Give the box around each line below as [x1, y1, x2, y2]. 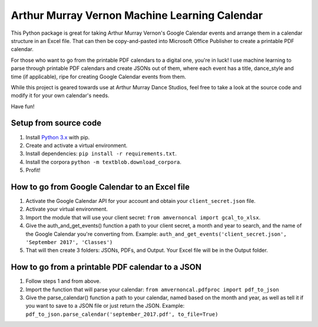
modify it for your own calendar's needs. [11, 92, 110, 99]
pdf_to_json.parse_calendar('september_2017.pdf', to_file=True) [25, 311, 218, 318]
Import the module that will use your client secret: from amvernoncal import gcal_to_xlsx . [25, 213, 261, 221]
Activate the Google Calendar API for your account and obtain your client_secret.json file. [25, 198, 256, 205]
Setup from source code [11, 118, 102, 128]
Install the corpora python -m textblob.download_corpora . [25, 158, 182, 165]
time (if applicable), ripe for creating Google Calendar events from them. [11, 73, 187, 80]
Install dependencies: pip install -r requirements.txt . [25, 150, 177, 157]
